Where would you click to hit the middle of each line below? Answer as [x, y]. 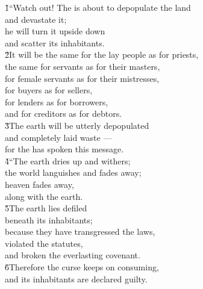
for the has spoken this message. [64, 149]
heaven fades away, [39, 184]
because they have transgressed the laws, [80, 232]
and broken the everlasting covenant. [73, 255]
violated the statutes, [44, 243]
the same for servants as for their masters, [83, 66]
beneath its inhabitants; [49, 219]
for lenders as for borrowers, [57, 101]
